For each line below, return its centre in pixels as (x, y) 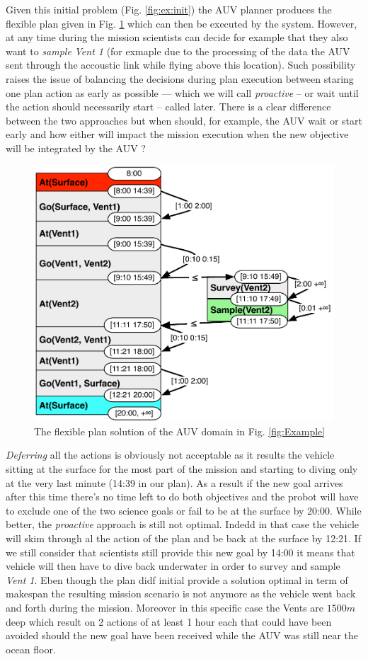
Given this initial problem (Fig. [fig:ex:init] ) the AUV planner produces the (169, 9)
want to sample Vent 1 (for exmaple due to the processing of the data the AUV (178, 51)
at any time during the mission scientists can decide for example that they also (177, 37)
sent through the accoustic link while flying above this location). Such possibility (181, 65)
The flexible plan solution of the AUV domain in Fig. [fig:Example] (180, 431)
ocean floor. (31, 649)
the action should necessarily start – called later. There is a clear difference (168, 107)
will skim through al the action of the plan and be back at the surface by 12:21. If (183, 538)
